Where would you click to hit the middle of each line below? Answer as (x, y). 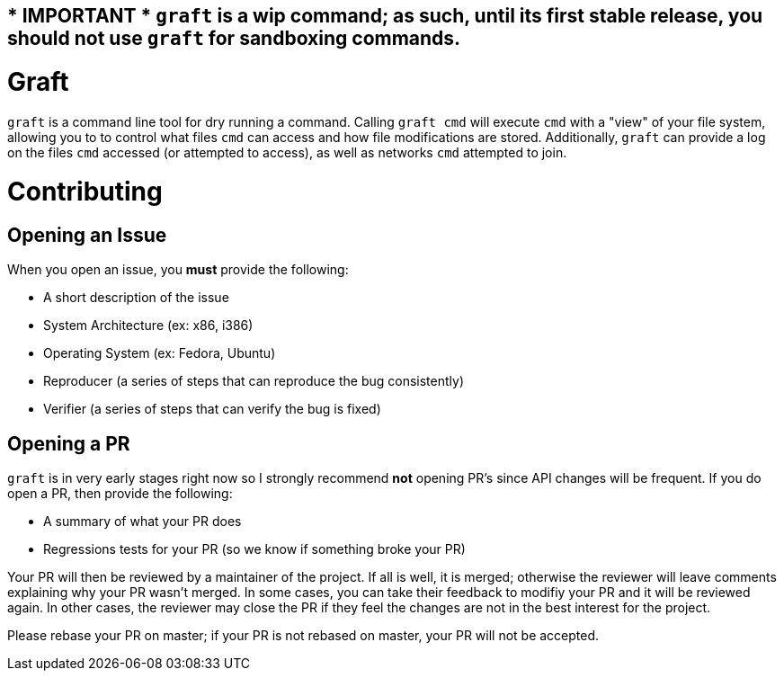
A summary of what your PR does (143, 522)
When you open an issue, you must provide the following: (178, 270)
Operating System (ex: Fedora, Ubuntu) (160, 353)
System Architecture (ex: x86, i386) (148, 326)
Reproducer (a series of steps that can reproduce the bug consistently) (254, 381)
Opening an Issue (87, 235)
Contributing (85, 192)
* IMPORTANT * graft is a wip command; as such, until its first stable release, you (385, 16)
